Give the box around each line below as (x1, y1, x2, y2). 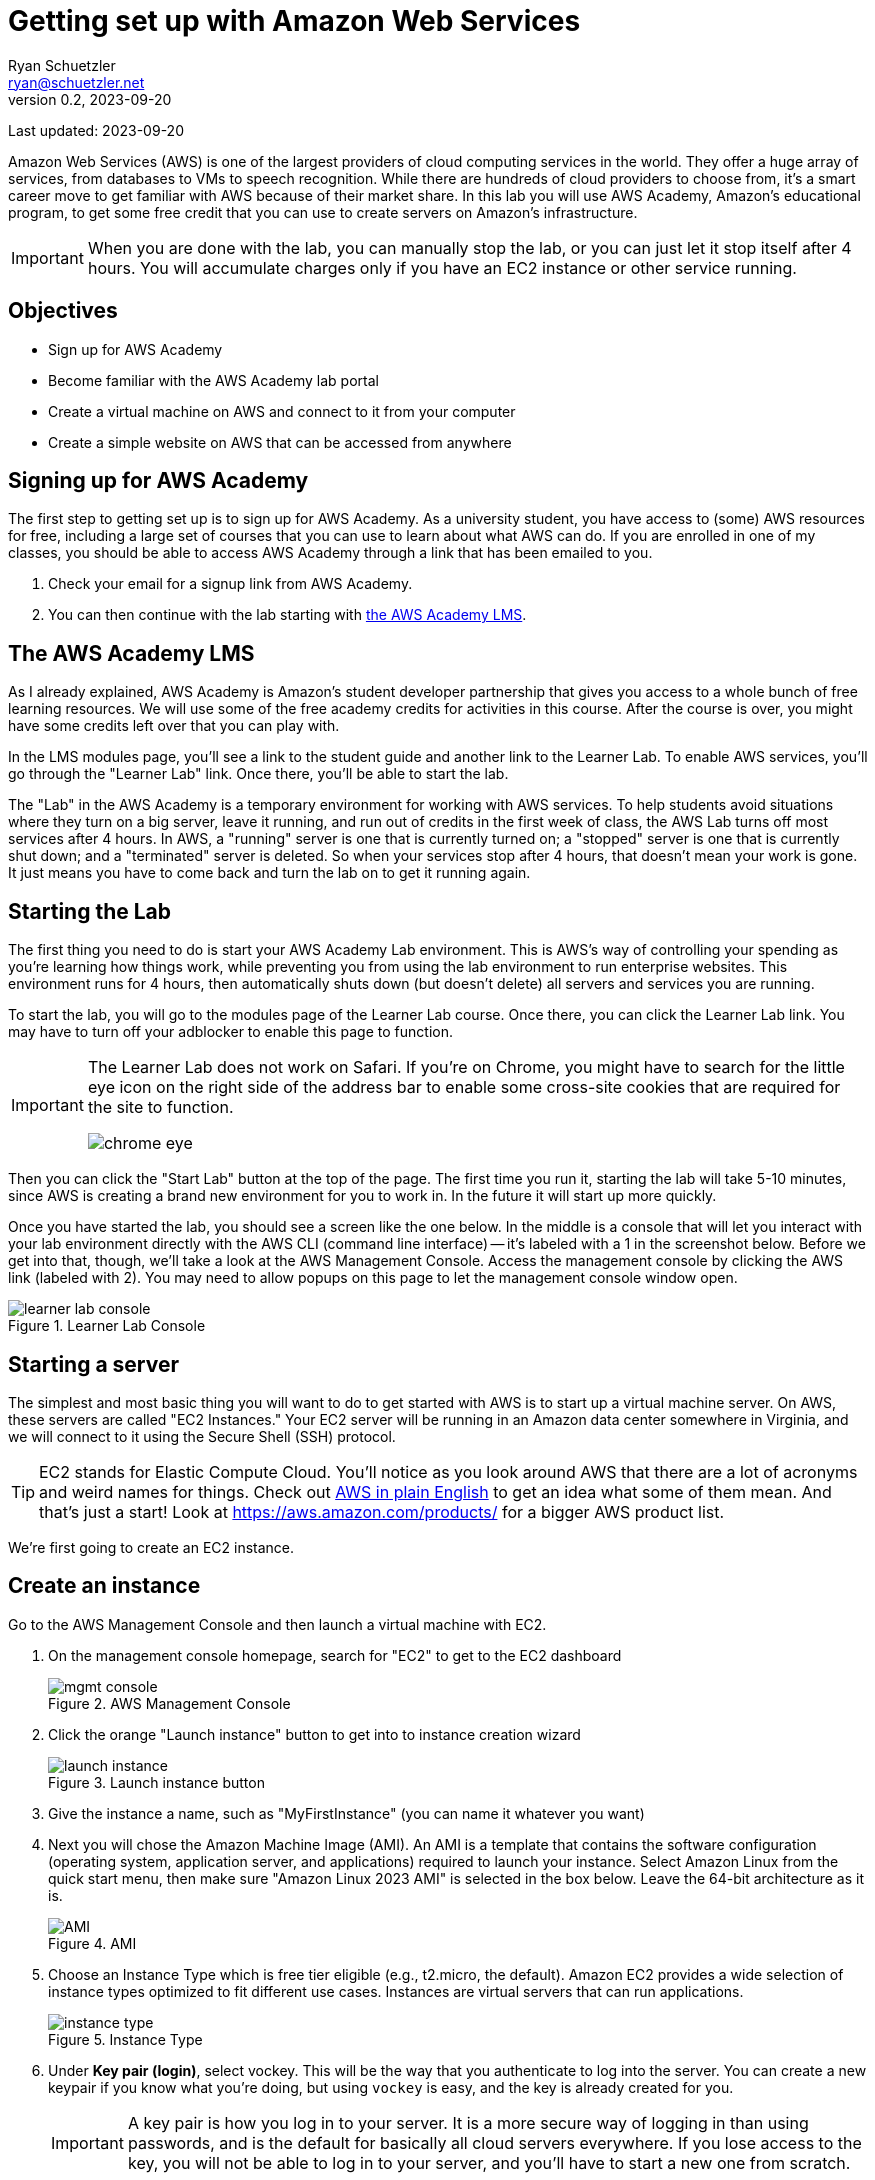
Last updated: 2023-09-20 (8, 121, 184, 139)
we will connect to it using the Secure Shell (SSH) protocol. (8, 1427, 396, 1445)
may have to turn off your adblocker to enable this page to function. (8, 1023, 453, 1041)
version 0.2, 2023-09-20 (8, 90, 172, 108)
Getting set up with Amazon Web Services (8, 4, 581, 38)
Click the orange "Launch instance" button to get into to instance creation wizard (48, 1725, 581, 1743)
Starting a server (8, 1351, 179, 1377)
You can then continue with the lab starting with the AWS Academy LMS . (48, 606, 527, 624)
